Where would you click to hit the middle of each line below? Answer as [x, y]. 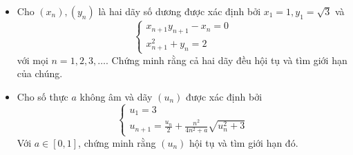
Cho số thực [42, 96]
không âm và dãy [116, 96]
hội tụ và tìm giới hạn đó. [244, 142]
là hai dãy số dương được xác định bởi [180, 11]
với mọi [32, 60]
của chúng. [40, 73]
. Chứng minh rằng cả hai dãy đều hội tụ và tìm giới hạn [227, 60]
